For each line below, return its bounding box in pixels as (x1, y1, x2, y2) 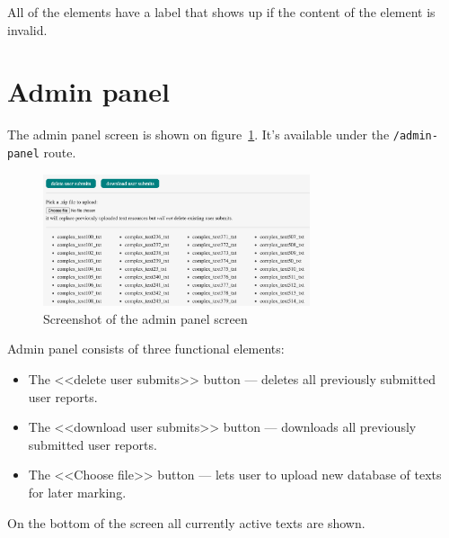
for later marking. (28, 483, 127, 502)
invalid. (7, 20, 48, 39)
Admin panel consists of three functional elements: (7, 339, 285, 358)
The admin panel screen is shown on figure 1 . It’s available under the (7, 125, 390, 144)
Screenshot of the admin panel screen (43, 309, 248, 327)
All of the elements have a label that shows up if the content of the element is (7, 3, 436, 21)
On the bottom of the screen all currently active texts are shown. (7, 513, 365, 532)
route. (43, 142, 76, 161)
